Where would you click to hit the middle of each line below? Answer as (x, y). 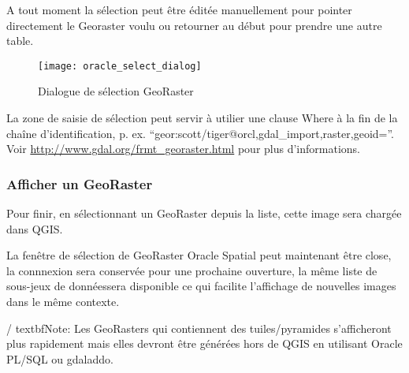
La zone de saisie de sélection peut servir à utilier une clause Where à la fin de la (202, 118)
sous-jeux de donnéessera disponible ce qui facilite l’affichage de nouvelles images (201, 286)
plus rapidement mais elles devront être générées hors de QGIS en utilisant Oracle (204, 343)
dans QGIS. (35, 228)
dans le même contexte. (63, 301)
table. (20, 41)
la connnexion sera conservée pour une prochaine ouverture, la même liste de (192, 270)
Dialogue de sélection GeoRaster (116, 91)
